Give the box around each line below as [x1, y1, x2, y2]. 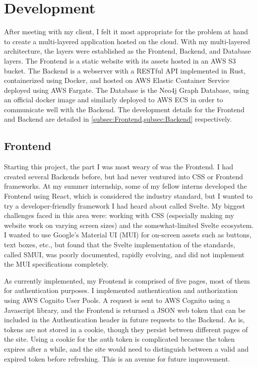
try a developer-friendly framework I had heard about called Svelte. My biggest [4, 200, 246, 211]
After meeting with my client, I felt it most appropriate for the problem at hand [4, 26, 248, 37]
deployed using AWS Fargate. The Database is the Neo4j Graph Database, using [4, 84, 249, 95]
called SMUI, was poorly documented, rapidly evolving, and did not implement [4, 249, 245, 259]
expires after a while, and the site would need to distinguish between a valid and [4, 343, 249, 354]
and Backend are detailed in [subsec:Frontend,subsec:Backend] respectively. [4, 114, 232, 124]
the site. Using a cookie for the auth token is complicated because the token [4, 334, 235, 344]
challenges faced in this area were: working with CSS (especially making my [4, 210, 234, 220]
